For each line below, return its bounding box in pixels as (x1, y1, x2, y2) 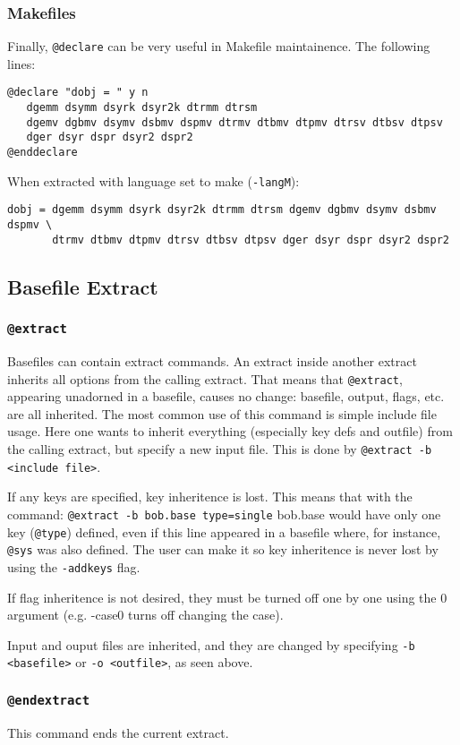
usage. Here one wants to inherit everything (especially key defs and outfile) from (7, 422, 453, 441)
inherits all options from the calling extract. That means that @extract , (7, 369, 403, 388)
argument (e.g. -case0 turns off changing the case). (7, 605, 284, 624)
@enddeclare (7, 146, 78, 159)
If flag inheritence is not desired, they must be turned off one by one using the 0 (7, 587, 447, 606)
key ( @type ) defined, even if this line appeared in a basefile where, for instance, (7, 522, 441, 541)
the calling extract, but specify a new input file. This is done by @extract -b (7, 439, 432, 458)
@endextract (7, 692, 90, 707)
